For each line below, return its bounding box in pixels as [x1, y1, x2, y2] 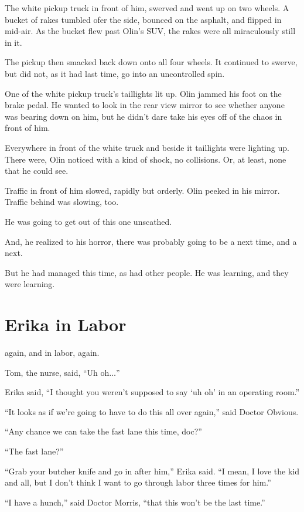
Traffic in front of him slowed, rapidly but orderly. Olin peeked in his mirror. [5, 184, 280, 196]
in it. [5, 36, 22, 48]
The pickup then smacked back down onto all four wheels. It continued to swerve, [5, 56, 298, 68]
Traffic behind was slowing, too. [5, 196, 119, 208]
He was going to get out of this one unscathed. [5, 215, 172, 227]
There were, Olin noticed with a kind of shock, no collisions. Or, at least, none [5, 153, 286, 165]
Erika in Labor [5, 312, 127, 336]
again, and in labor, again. [5, 346, 100, 358]
